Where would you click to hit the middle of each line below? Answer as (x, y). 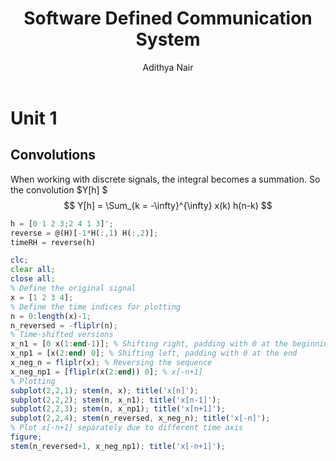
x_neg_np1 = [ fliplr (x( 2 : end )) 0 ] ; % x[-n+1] (106, 372)
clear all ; (33, 270)
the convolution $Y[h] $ (59, 189)
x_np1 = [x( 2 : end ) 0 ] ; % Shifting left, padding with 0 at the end (154, 353)
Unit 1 (34, 118)
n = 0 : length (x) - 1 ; (51, 316)
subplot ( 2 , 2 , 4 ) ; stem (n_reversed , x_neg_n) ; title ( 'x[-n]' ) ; (140, 418)
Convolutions (53, 155)
